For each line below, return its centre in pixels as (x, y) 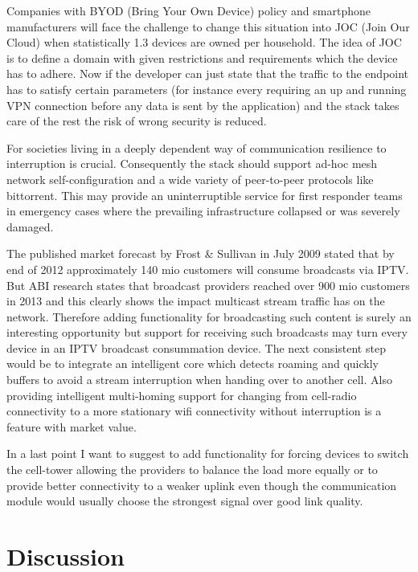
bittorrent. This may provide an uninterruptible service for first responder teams (205, 195)
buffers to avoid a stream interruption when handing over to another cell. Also (199, 380)
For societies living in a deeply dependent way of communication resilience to (197, 147)
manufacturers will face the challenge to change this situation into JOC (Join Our (208, 26)
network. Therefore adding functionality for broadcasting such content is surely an (209, 316)
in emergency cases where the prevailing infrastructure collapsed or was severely (203, 211)
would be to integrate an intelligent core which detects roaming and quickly (193, 364)
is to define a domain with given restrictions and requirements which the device (202, 57)
